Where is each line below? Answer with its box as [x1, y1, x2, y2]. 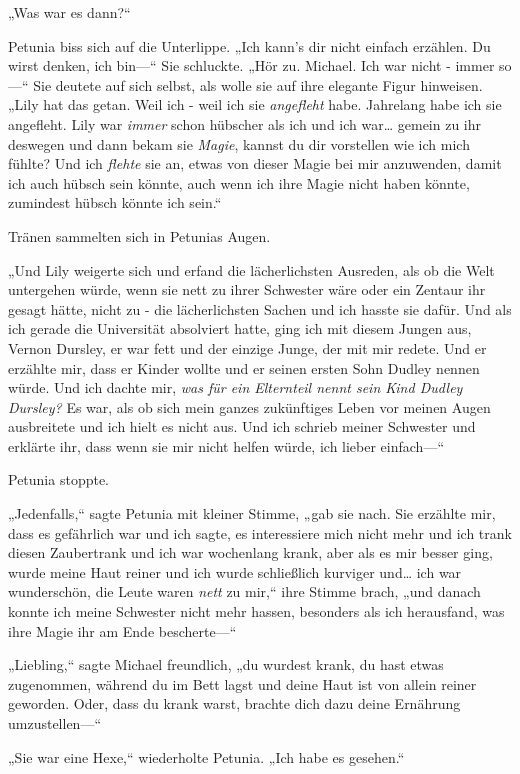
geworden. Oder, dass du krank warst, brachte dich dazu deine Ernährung [8, 693, 461, 714]
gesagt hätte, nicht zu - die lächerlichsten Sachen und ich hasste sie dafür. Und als [8, 298, 512, 319]
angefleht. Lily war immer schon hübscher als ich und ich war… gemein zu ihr [8, 113, 482, 134]
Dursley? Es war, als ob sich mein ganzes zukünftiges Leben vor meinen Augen [8, 396, 491, 417]
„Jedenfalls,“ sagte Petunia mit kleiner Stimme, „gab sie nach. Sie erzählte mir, [8, 503, 496, 524]
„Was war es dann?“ [8, 2, 131, 22]
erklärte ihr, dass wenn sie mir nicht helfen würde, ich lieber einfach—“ [8, 435, 445, 456]
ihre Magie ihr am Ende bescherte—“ [8, 620, 237, 641]
